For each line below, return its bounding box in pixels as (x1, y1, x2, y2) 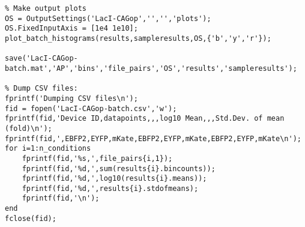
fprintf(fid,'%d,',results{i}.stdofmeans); (22, 184, 199, 193)
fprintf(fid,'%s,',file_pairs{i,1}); (22, 154, 173, 163)
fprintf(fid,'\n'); (22, 194, 100, 203)
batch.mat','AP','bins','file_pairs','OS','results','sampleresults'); (5, 64, 297, 73)
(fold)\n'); (5, 124, 52, 133)
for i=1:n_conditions (5, 144, 91, 153)
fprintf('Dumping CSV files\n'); (5, 94, 138, 103)
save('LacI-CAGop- (5, 54, 78, 63)
